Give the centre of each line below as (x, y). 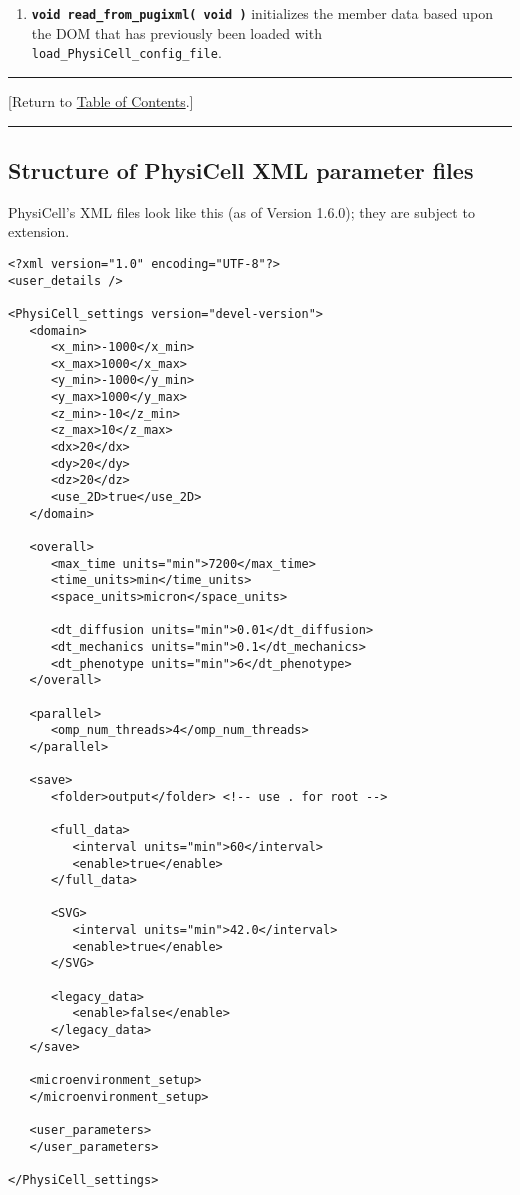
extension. (39, 231)
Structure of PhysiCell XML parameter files (241, 169)
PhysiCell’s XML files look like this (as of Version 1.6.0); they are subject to (241, 211)
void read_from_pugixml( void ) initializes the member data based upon (262, 13)
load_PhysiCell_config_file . (126, 52)
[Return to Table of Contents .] (101, 100)
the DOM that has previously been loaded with (176, 32)
